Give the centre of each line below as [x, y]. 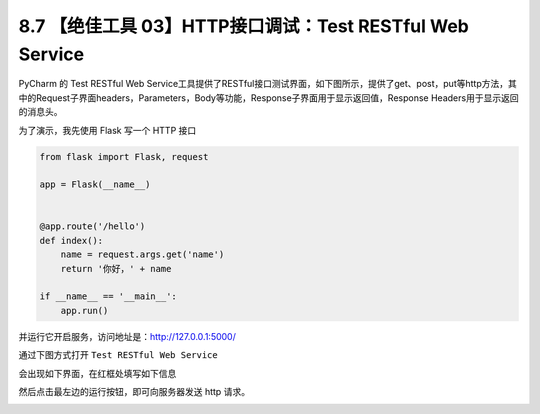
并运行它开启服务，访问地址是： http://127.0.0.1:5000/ [127, 336]
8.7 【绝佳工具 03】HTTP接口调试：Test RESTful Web [243, 26]
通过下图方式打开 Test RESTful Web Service [118, 355]
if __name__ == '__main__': [108, 296]
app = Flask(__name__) [95, 184]
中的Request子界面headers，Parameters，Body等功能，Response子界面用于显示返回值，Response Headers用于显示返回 [268, 97]
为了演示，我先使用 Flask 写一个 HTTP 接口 [107, 130]
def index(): [71, 240]
